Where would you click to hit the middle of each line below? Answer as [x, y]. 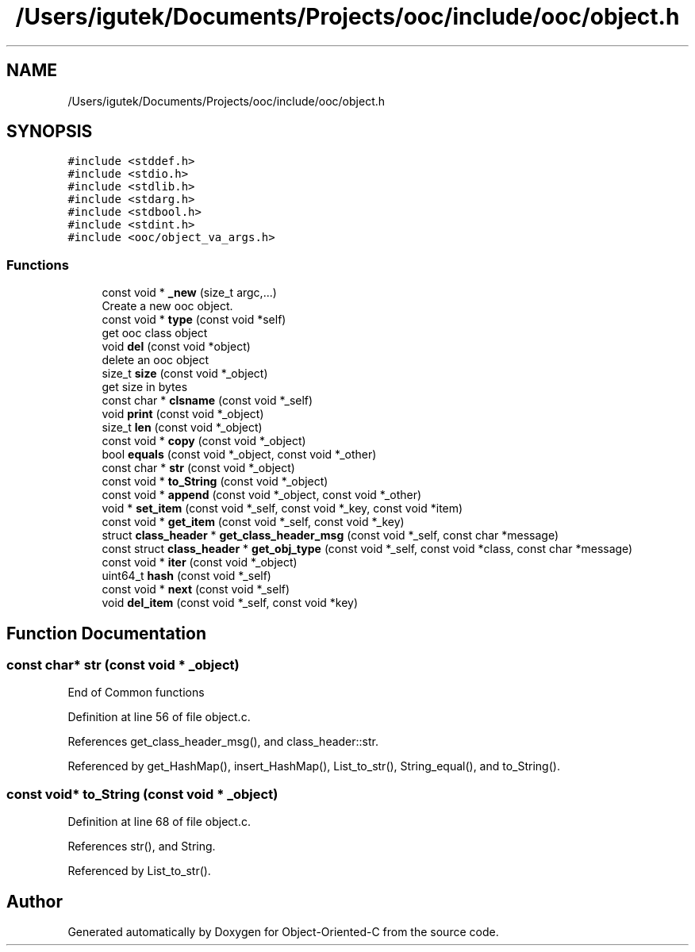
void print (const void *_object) [183, 414]
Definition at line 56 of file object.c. [159, 717]
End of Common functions [136, 693]
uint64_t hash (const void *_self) [186, 576]
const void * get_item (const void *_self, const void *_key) [253, 522]
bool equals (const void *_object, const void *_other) [239, 455]
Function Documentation [106, 633]
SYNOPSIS [50, 132]
